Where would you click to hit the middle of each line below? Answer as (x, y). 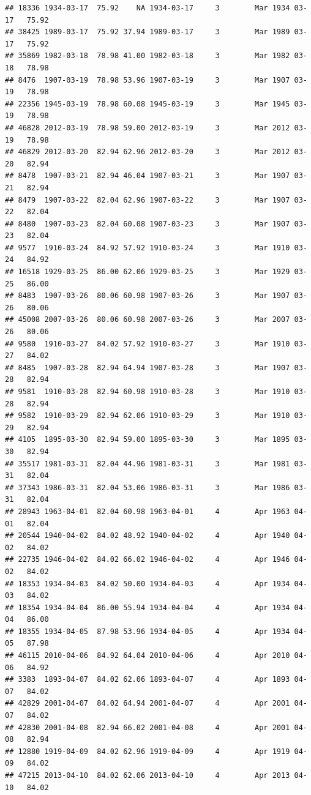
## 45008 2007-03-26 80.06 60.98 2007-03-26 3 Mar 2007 (148, 320)
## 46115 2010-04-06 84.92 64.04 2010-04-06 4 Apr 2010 (148, 656)
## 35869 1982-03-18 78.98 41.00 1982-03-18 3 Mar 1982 (148, 56)
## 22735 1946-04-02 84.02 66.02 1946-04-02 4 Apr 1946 (148, 560)
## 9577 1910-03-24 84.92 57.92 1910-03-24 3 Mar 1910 (148, 248)
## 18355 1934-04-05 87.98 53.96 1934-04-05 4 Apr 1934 (148, 631)
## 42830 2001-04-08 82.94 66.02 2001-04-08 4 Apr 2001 (148, 727)
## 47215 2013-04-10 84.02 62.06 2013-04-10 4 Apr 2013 (148, 775)
